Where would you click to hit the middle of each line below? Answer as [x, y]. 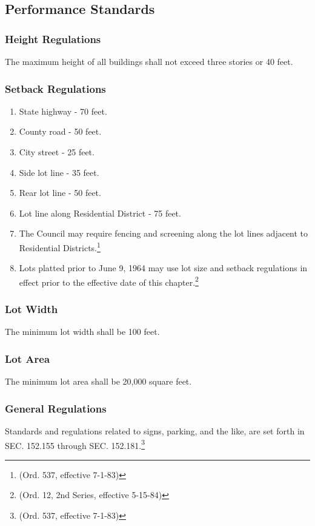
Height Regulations [53, 39]
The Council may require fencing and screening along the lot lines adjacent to [164, 233]
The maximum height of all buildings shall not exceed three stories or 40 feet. [149, 61]
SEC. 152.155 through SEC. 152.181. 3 [75, 444]
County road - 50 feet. [60, 131]
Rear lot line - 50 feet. [60, 193]
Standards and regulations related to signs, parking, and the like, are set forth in [155, 430]
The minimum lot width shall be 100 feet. [82, 332]
